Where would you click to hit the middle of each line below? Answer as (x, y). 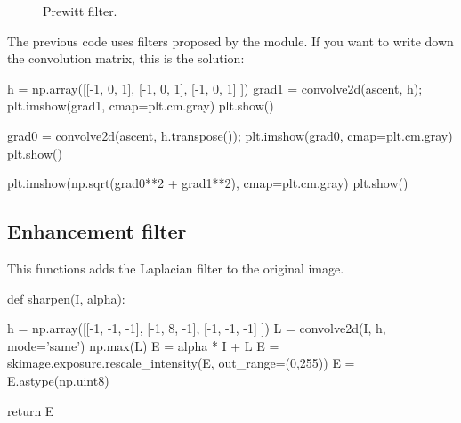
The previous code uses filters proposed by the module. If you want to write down (230, 41)
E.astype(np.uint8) (58, 380)
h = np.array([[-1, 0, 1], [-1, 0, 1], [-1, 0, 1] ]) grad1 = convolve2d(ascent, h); (215, 88)
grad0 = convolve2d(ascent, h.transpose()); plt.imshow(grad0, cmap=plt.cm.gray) (230, 135)
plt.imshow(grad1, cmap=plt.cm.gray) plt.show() (141, 106)
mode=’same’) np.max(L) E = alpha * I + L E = (143, 345)
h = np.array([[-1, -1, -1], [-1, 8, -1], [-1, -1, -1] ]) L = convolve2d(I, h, (197, 328)
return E (31, 410)
